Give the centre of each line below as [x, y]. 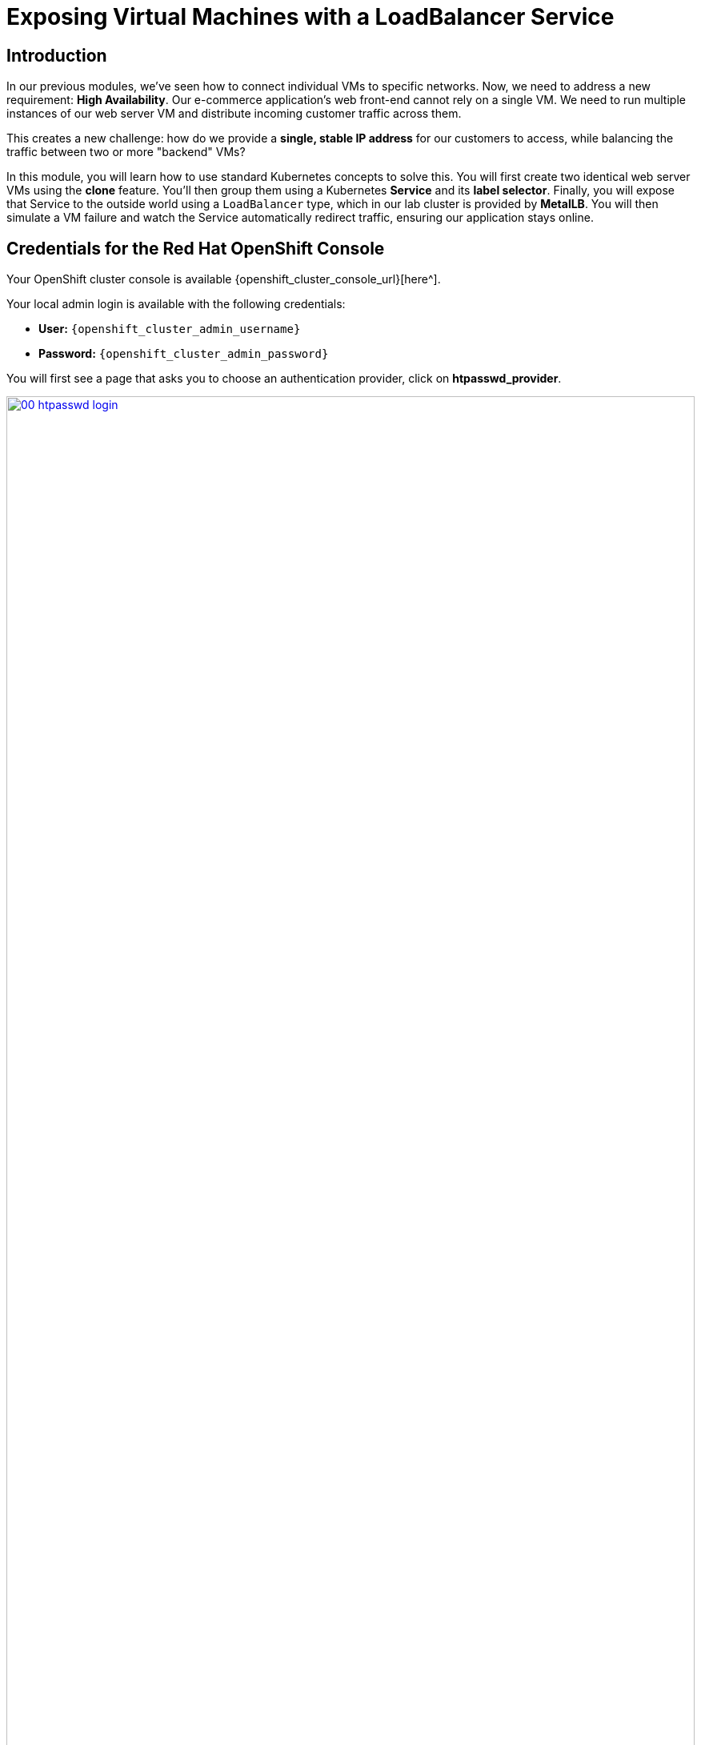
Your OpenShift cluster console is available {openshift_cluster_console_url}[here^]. [224, 279]
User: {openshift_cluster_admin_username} [170, 329]
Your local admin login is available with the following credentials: [176, 304]
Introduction [57, 55]
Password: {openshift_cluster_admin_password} [184, 354]
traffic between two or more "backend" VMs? [126, 152]
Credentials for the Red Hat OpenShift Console [196, 248]
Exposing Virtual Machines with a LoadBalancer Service [310, 17]
